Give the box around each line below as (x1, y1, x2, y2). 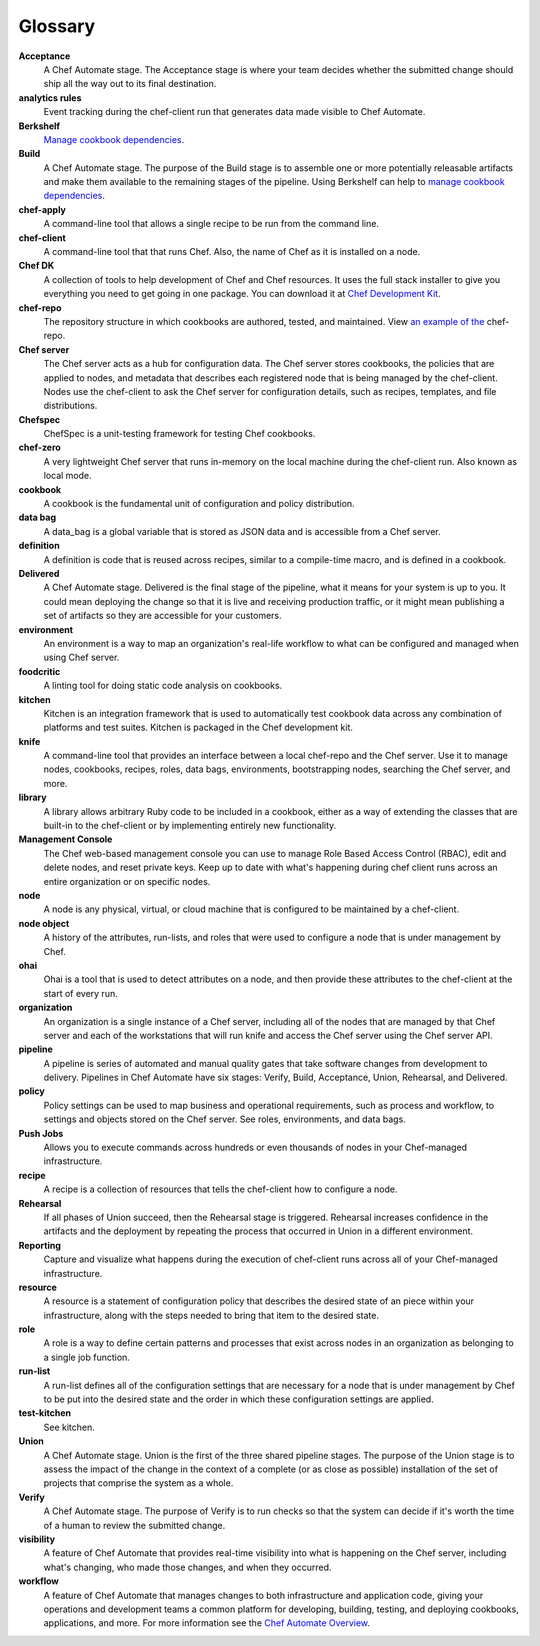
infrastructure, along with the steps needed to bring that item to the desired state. (43, 1309, 380, 1321)
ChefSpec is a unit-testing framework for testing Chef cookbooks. (43, 428, 316, 440)
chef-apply (18, 203, 67, 215)
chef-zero (18, 441, 62, 454)
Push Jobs (18, 1127, 64, 1139)
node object (18, 917, 70, 929)
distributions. (43, 400, 98, 412)
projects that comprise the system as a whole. (43, 1477, 234, 1489)
